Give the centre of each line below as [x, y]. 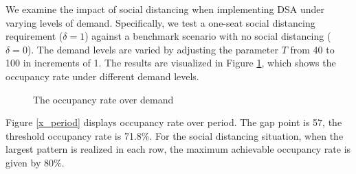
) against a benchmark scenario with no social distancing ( [208, 36]
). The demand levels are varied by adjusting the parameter [153, 49]
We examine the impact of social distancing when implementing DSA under [165, 9]
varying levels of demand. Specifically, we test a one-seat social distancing [160, 22]
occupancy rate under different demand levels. [102, 76]
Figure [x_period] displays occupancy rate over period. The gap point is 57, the [174, 122]
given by [23, 162]
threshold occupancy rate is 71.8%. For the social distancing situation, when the [175, 135]
